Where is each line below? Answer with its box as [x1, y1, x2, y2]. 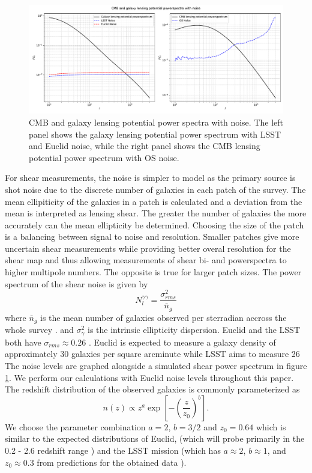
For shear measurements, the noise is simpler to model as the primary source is [5, 171, 296, 184]
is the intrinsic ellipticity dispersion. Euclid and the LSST [88, 323, 300, 336]
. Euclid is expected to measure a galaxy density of [88, 335, 276, 348]
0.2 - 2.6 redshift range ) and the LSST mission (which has [5, 444, 221, 456]
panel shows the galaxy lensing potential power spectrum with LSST [29, 127, 281, 140]
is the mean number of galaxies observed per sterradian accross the [40, 311, 287, 323]
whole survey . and [5, 323, 74, 336]
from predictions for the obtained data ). [37, 456, 187, 468]
